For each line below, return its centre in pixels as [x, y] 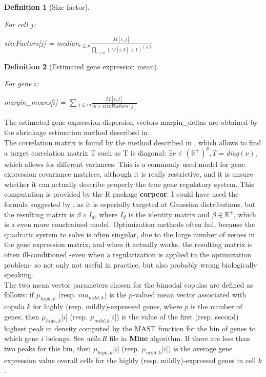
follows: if [19, 295]
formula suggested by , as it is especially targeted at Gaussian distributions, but [130, 204]
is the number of [217, 306]
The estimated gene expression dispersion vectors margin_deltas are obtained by [131, 122]
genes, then [22, 316]
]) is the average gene [199, 348]
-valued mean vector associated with [189, 295]
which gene [22, 338]
